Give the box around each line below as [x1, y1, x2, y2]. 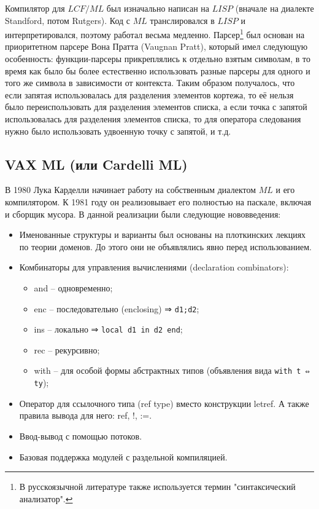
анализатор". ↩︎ [19, 492, 73, 505]
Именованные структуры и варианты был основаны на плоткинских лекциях [19, 228, 306, 241]
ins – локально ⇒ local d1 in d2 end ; [34, 323, 183, 336]
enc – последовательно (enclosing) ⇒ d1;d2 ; [34, 302, 199, 315]
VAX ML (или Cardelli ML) [5, 154, 188, 173]
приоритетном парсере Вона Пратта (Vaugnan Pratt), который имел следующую [5, 40, 308, 53]
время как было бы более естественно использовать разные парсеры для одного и [5, 64, 310, 77]
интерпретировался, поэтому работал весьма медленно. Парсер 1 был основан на [5, 26, 305, 41]
